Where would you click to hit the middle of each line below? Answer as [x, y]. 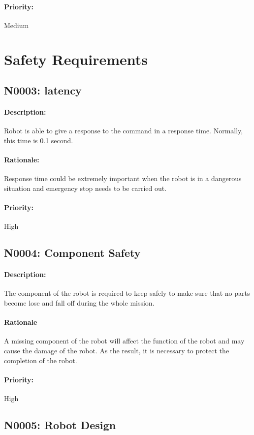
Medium [16, 25]
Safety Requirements [76, 59]
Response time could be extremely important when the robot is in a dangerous [123, 178]
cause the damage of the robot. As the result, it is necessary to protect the [117, 351]
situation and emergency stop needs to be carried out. [85, 188]
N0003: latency [43, 90]
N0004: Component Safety [72, 253]
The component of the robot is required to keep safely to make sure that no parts [127, 293]
